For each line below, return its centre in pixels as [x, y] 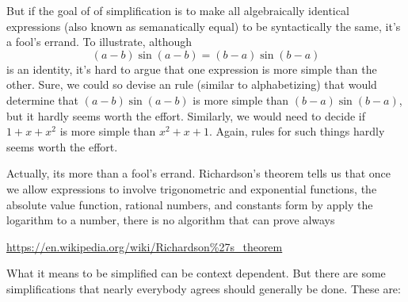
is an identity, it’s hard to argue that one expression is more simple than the [192, 69]
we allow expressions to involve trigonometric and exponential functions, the [192, 188]
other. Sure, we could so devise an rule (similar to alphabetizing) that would [192, 84]
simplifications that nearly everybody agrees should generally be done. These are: [204, 288]
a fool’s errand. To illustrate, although [99, 42]
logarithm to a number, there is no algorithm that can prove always [171, 220]
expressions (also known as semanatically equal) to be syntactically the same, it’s [204, 26]
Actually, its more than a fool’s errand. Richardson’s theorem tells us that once [199, 173]
